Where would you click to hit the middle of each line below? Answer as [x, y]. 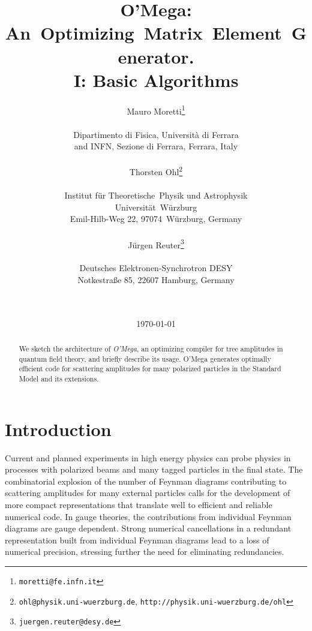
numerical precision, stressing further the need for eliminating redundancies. [145, 552]
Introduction [58, 429]
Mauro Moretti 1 [156, 110]
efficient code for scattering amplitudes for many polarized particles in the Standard [150, 369]
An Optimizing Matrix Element [143, 33]
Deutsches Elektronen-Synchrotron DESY [156, 268]
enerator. [156, 56]
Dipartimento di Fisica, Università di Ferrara [156, 134]
